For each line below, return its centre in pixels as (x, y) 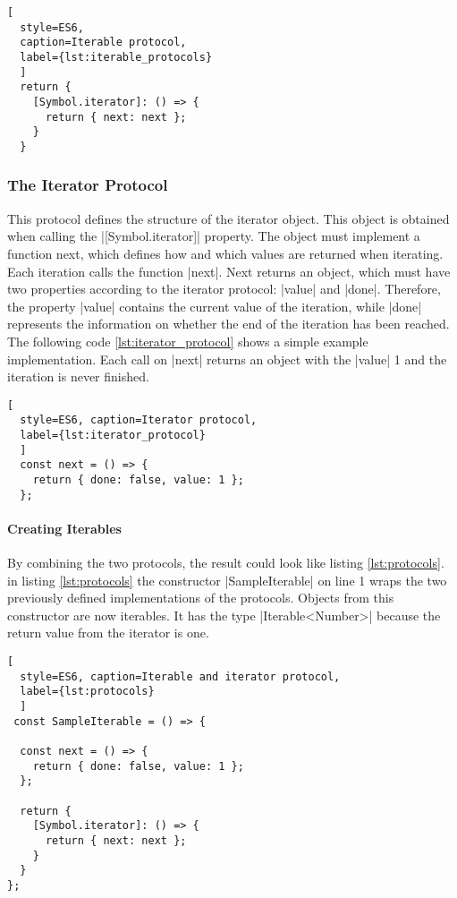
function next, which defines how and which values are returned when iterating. (225, 253)
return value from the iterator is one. (108, 633)
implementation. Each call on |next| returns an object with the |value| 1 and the (227, 359)
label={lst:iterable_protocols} (116, 57)
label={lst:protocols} (87, 692)
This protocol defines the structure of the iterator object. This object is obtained (228, 218)
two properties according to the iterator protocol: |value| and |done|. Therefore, (224, 289)
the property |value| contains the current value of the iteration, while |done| (215, 306)
